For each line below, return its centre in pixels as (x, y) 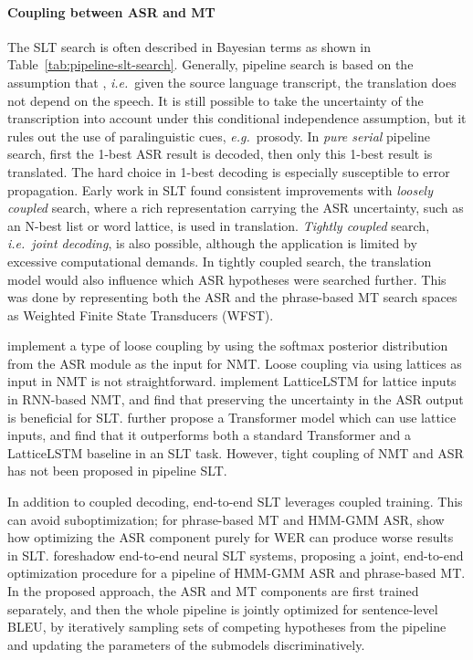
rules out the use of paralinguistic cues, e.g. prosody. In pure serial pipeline (219, 136)
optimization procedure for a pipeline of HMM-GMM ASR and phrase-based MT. (236, 573)
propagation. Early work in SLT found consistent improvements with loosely (220, 189)
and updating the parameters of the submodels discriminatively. (186, 644)
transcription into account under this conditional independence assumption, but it (237, 118)
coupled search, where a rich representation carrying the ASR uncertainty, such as (236, 208)
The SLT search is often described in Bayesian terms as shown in (189, 46)
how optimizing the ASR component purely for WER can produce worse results (231, 537)
